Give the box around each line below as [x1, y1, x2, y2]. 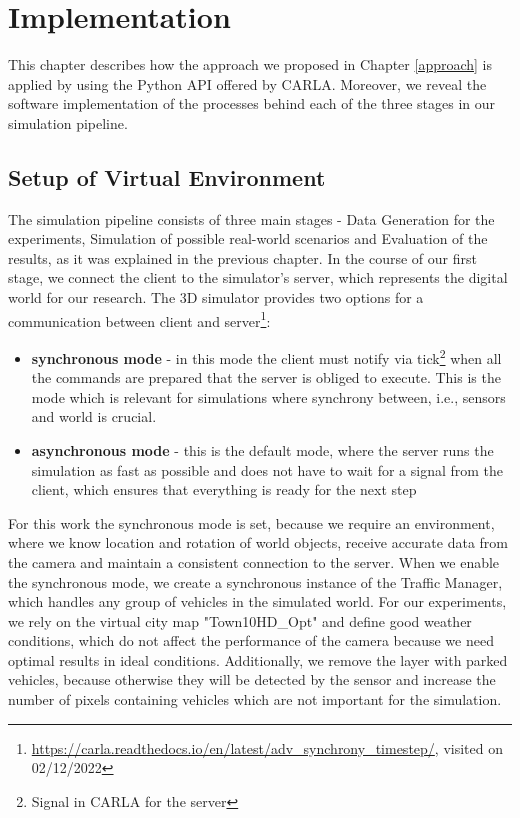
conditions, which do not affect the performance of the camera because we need [8, 630, 494, 651]
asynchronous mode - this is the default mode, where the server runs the [31, 439, 494, 460]
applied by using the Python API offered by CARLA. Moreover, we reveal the [8, 73, 487, 94]
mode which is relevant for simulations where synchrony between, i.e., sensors [31, 386, 506, 407]
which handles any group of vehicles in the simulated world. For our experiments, [8, 591, 507, 612]
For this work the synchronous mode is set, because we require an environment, [8, 512, 495, 533]
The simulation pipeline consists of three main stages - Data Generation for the [8, 208, 495, 229]
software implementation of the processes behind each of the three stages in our [8, 93, 496, 114]
